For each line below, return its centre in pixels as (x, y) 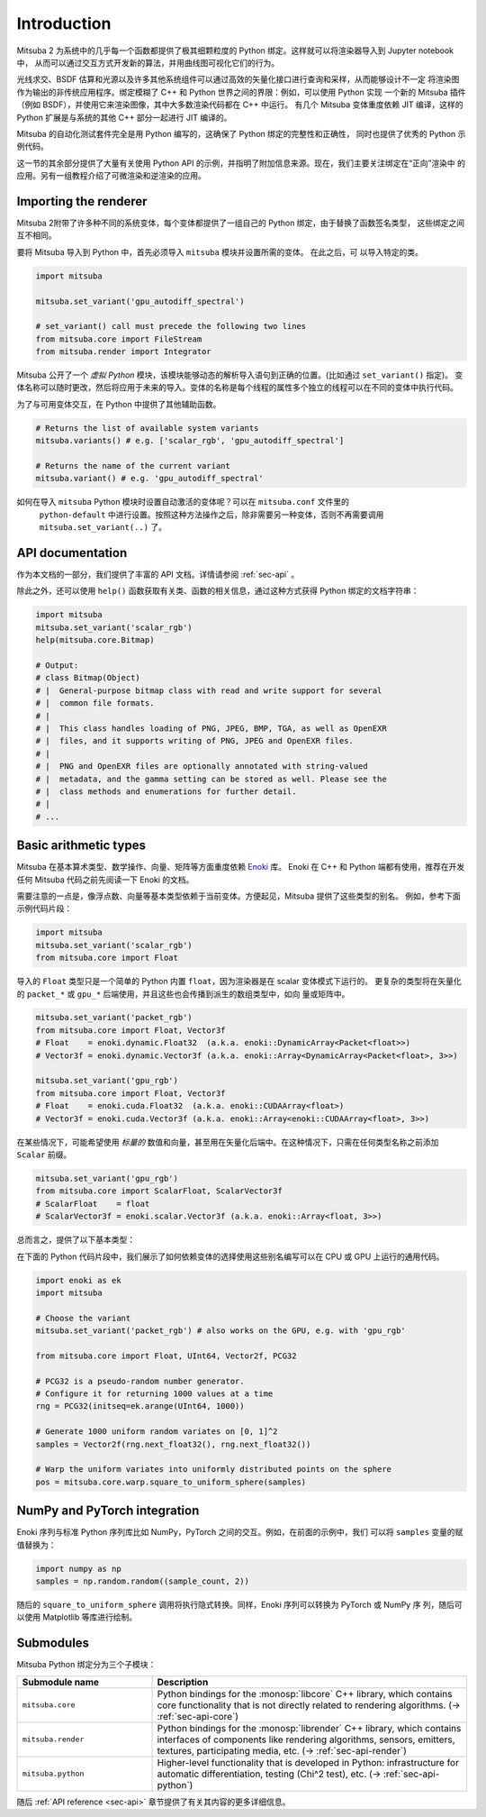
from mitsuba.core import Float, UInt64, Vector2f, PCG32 (166, 1356)
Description (183, 1682)
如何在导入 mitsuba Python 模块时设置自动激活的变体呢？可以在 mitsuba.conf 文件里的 (183, 502)
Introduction (64, 23)
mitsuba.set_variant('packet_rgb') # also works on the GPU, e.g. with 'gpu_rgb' (221, 1331)
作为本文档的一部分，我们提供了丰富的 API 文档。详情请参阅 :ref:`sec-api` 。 (158, 575)
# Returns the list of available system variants (147, 428)
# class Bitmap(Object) (88, 678)
